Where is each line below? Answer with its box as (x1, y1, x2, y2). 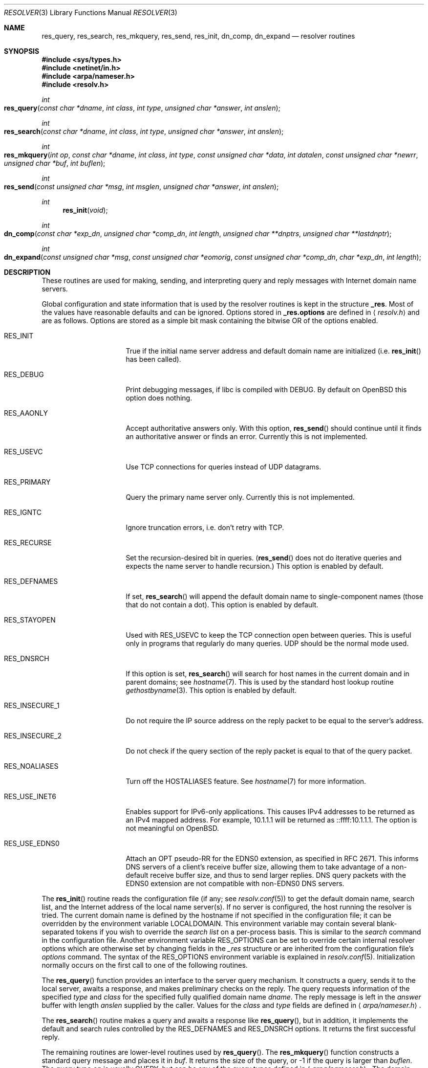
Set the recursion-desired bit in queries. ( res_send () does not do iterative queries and (126, 554, 402, 562)
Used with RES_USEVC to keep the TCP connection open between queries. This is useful (126, 631, 411, 639)
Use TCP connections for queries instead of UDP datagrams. (126, 463, 321, 471)
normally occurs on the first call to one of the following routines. (42, 961, 248, 969)
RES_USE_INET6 (4, 792, 56, 801)
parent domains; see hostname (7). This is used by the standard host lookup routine (126, 678, 394, 686)
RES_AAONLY (4, 409, 48, 417)
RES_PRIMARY (4, 478, 51, 486)
